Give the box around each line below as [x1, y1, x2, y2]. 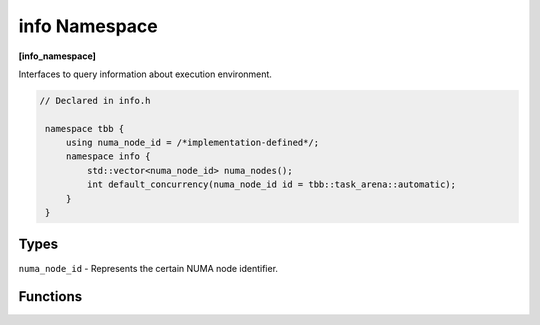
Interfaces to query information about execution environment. [18, 68, 272, 80]
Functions [18, 288, 83, 305]
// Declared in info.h [39, 95, 151, 106]
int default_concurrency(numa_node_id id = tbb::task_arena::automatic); [86, 179, 457, 190]
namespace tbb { [45, 123, 125, 134]
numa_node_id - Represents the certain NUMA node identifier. [18, 262, 279, 274]
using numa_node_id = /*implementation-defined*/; [65, 137, 320, 149]
